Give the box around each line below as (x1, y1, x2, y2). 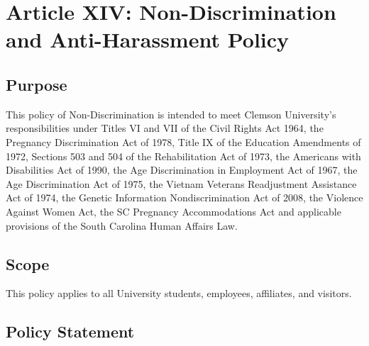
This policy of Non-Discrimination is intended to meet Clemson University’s (6, 106, 336, 121)
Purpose (6, 73, 67, 95)
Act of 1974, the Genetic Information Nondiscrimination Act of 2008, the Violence (6, 190, 363, 205)
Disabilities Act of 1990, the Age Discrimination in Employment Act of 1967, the (6, 162, 358, 177)
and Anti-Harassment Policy (6, 25, 290, 54)
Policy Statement (6, 320, 135, 342)
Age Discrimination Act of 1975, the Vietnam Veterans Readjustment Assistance (6, 176, 357, 191)
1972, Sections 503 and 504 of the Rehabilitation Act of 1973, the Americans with (6, 148, 361, 163)
